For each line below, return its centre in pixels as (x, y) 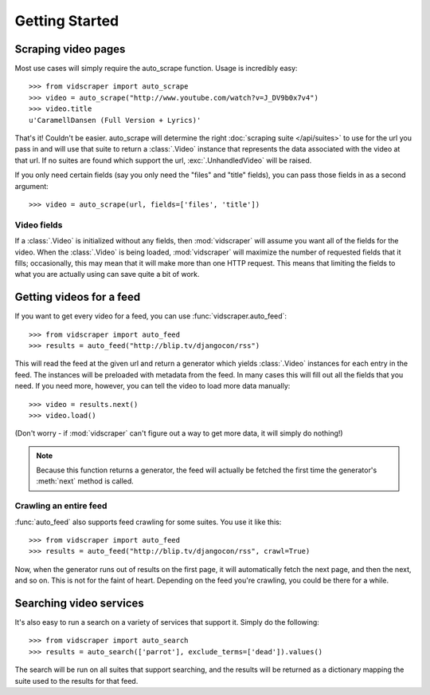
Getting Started (67, 21)
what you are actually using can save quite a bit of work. (107, 274)
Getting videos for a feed (78, 297)
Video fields (39, 225)
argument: (32, 186)
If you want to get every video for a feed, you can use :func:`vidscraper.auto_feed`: (150, 316)
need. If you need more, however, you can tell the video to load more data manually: (152, 386)
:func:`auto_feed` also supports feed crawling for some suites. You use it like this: (148, 522)
